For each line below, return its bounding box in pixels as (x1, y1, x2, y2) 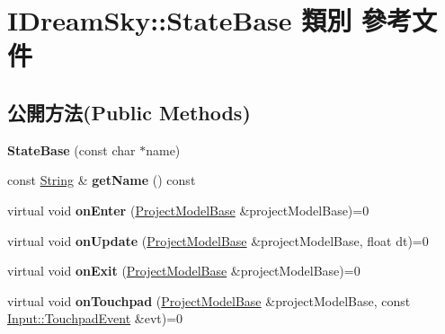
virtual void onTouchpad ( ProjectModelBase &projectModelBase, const (7, 291, 411, 310)
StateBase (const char (7, 140, 136, 159)
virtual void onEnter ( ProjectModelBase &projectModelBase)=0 (7, 200, 369, 219)
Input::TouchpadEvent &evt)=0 (7, 309, 183, 328)
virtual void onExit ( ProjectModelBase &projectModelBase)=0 (7, 261, 360, 280)
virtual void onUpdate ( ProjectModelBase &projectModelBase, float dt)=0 (7, 231, 429, 250)
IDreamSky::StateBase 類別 (7, 2, 352, 39)
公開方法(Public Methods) (7, 98, 251, 126)
